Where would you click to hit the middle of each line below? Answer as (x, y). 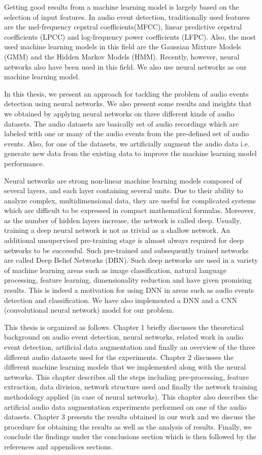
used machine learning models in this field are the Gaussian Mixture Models (123, 47)
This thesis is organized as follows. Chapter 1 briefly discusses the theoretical (124, 327)
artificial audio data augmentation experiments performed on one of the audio (125, 406)
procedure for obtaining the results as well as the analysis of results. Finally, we (128, 426)
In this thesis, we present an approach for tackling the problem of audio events (126, 93)
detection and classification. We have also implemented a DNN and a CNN (121, 300)
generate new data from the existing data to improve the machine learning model (130, 153)
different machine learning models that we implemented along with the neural (125, 367)
